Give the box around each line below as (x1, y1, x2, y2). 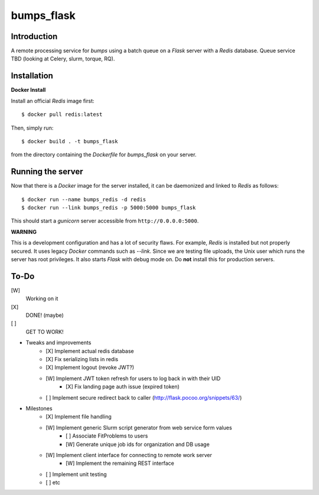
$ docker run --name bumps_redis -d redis (21, 196, 147, 202)
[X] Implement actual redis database (45, 347, 134, 355)
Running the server (11, 166, 83, 177)
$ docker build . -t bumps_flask (21, 138, 118, 144)
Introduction (11, 31, 58, 41)
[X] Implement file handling (45, 413, 112, 420)
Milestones (25, 404, 53, 412)
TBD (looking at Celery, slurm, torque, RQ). (11, 55, 115, 62)
